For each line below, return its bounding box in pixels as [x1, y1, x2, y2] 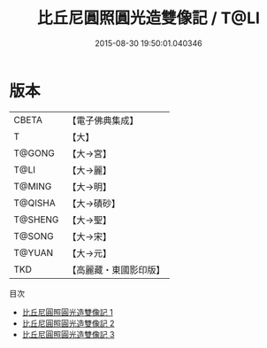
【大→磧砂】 [67, 197, 121, 209]
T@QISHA [13, 197, 56, 209]
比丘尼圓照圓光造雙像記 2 [21, 318, 115, 329]
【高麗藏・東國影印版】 [67, 263, 165, 275]
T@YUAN [13, 246, 54, 259]
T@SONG [13, 229, 55, 242]
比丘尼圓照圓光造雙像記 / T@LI [36, 8, 261, 28]
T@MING [13, 180, 52, 192]
